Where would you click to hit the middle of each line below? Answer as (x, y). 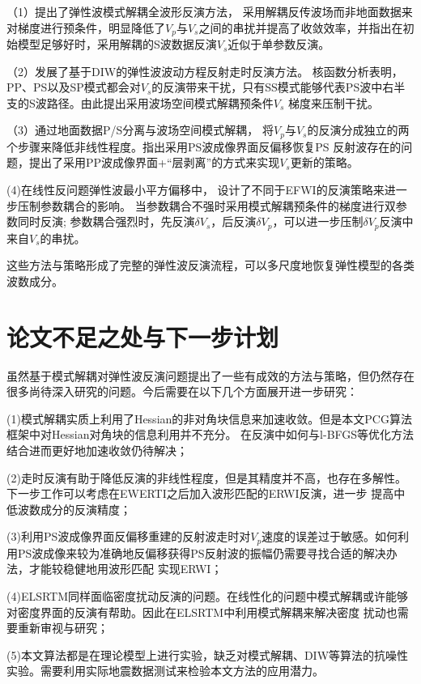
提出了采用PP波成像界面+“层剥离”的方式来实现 (154, 162)
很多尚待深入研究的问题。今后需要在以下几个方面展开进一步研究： (182, 391)
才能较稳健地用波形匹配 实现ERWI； (125, 569)
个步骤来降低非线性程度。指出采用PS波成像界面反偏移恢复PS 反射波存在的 (204, 146)
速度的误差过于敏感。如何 (330, 536)
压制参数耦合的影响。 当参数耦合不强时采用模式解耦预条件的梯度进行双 (206, 205)
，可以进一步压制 (318, 221)
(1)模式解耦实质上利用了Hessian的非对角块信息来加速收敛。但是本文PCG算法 (209, 418)
